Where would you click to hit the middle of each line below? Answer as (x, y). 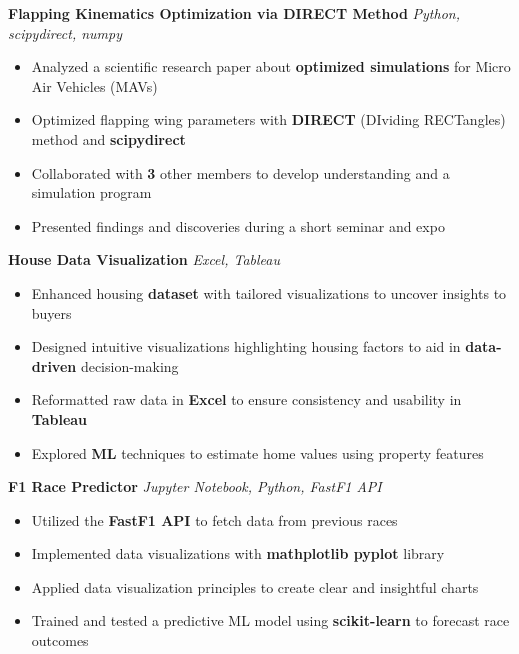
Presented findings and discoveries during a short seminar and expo (238, 225)
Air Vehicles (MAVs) (94, 85)
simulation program (91, 192)
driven (54, 365)
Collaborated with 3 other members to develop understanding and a (240, 172)
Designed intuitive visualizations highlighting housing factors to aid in (246, 346)
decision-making (129, 365)
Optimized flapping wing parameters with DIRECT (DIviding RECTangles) (268, 119)
